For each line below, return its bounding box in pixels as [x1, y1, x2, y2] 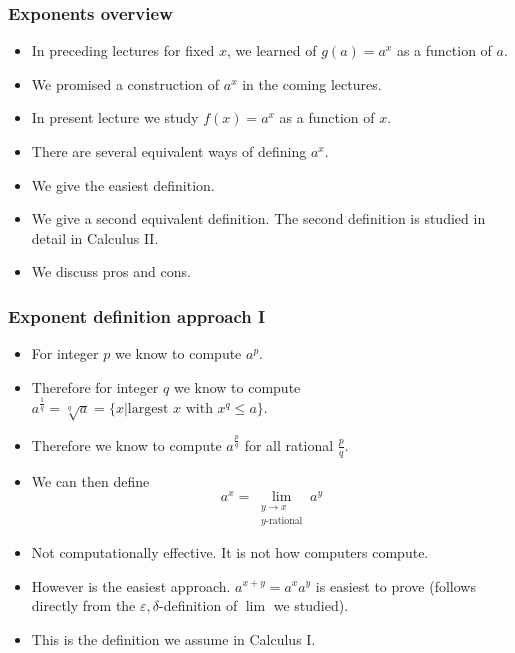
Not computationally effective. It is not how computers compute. [31, 541, 429, 562]
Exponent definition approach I [8, 303, 266, 328]
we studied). [273, 595, 349, 616]
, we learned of [227, 40, 317, 61]
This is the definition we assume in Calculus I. [31, 628, 316, 649]
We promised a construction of [31, 73, 220, 94]
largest [127, 402, 169, 417]
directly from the [31, 595, 136, 616]
